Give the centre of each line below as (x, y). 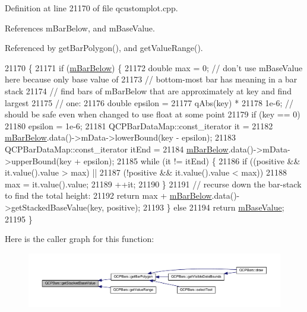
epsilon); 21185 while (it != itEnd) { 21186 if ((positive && (192, 160)
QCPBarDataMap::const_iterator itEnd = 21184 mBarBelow (117, 149)
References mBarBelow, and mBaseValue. (80, 28)
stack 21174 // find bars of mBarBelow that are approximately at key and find (148, 90)
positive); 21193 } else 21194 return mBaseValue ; (195, 207)
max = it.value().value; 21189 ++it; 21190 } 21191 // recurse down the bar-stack (153, 184)
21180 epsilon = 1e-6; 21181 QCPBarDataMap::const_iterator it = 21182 (139, 125)
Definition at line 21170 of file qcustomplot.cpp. (91, 8)
